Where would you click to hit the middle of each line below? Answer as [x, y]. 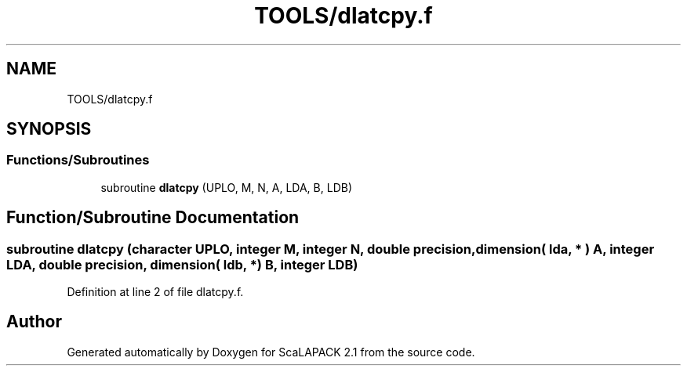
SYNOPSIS [49, 129]
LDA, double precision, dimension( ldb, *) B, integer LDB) [182, 264]
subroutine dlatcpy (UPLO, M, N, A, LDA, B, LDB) [227, 187]
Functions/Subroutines [78, 160]
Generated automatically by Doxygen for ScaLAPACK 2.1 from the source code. [271, 352]
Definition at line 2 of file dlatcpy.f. [155, 292]
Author [34, 322]
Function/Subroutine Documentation [153, 218]
